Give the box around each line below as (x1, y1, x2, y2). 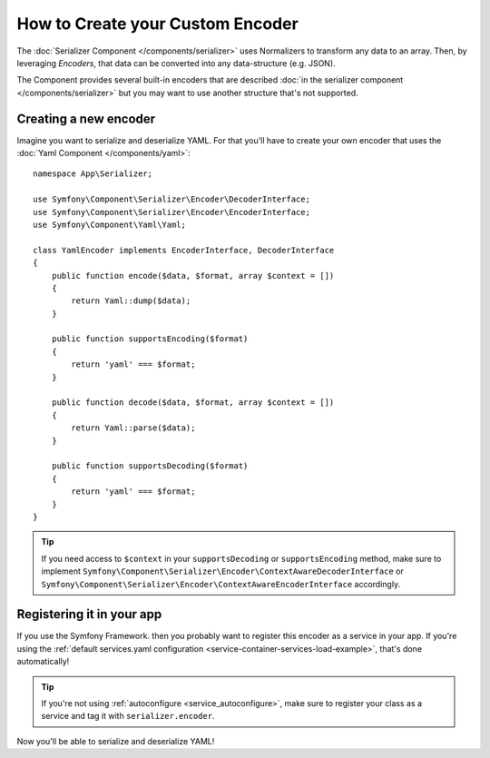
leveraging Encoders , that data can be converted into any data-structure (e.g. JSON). (16, 57, 336, 68)
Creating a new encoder (16, 111, 156, 126)
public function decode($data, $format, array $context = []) (51, 398, 335, 408)
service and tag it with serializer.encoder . (41, 711, 215, 722)
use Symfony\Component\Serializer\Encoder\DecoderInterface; (33, 194, 310, 204)
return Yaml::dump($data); (71, 296, 191, 306)
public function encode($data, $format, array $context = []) (51, 271, 335, 281)
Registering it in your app (16, 606, 162, 622)
